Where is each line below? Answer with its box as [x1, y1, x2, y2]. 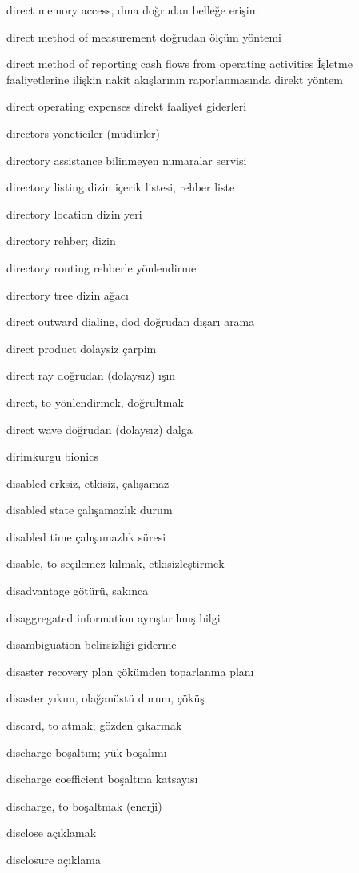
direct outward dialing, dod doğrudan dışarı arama [6, 313, 255, 330]
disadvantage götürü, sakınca [6, 582, 149, 599]
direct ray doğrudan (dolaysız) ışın [6, 367, 176, 384]
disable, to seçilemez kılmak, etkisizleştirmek [6, 555, 225, 572]
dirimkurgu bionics [6, 448, 98, 465]
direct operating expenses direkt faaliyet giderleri [6, 98, 247, 115]
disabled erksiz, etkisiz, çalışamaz [6, 474, 170, 491]
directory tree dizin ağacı [6, 286, 129, 303]
